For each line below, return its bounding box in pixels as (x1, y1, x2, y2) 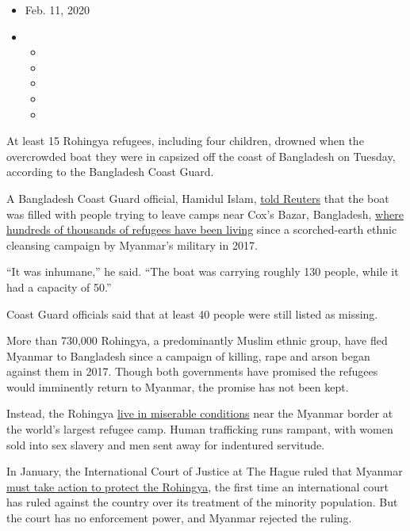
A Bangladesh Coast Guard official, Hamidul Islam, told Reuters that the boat (6, 189, 389, 206)
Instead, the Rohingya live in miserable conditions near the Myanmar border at (6, 405, 393, 422)
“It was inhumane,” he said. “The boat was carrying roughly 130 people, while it (6, 263, 399, 280)
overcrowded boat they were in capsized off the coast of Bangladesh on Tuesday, (6, 147, 396, 164)
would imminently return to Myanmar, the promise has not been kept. (6, 378, 349, 395)
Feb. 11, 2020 (25, 2, 90, 17)
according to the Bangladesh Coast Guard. (6, 163, 214, 180)
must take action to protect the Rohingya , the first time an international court (6, 478, 389, 495)
